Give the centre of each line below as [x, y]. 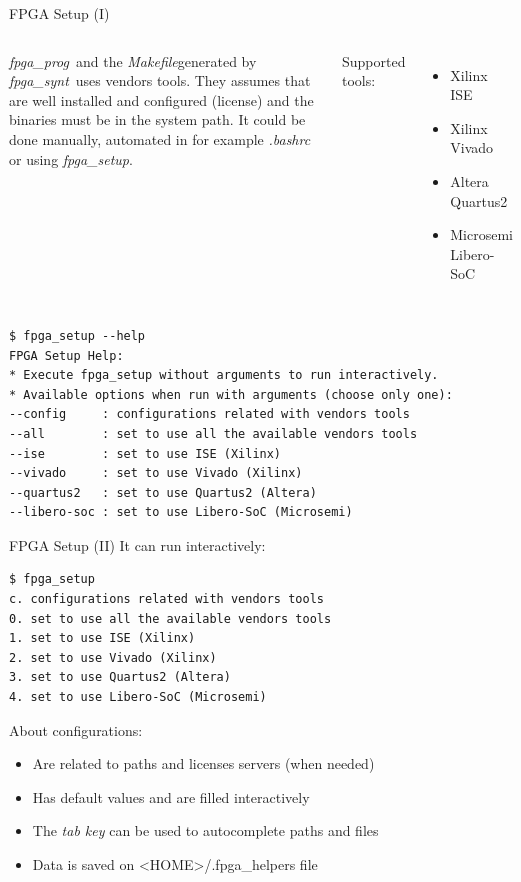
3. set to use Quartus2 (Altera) [120, 677]
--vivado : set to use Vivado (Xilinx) [156, 473]
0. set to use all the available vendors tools [170, 618]
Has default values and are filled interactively [171, 796]
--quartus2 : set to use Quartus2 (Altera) [163, 492]
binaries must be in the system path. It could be [157, 119]
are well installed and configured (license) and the [161, 99]
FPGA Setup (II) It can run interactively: [137, 544]
